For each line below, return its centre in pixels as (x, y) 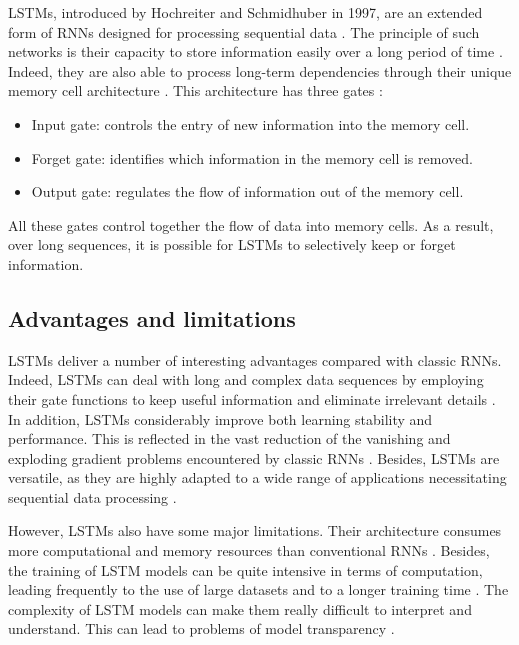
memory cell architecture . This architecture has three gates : (195, 90)
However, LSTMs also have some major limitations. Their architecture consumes (255, 530)
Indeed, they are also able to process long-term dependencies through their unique (260, 70)
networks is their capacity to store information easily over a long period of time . (255, 51)
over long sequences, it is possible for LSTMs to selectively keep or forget (232, 244)
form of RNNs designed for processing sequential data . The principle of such (244, 31)
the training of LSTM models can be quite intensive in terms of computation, (245, 569)
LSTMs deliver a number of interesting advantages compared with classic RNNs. (255, 359)
